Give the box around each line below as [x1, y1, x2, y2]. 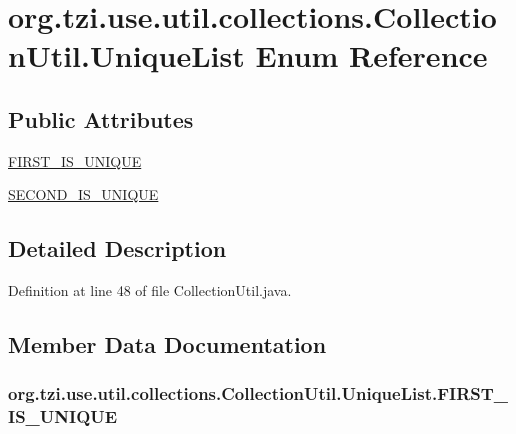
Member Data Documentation [8, 329, 327, 360]
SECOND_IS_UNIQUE [8, 184, 159, 205]
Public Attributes [8, 103, 194, 134]
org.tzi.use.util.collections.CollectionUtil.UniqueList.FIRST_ [8, 381, 509, 406]
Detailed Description [8, 233, 227, 264]
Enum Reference [255, 35, 488, 76]
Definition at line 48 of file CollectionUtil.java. [8, 280, 292, 301]
